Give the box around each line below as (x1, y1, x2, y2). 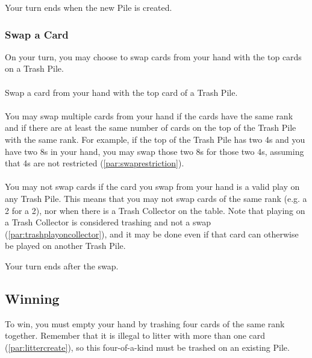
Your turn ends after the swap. (5, 259, 119, 272)
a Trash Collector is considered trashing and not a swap (5, 216, 211, 228)
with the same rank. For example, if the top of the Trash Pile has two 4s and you (5, 133, 305, 145)
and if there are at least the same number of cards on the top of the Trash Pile (5, 121, 296, 134)
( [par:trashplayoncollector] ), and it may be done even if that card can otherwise (5, 227, 299, 240)
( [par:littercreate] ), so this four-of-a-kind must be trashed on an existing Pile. (5, 341, 290, 353)
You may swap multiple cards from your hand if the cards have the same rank (5, 109, 293, 122)
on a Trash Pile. (5, 62, 64, 75)
